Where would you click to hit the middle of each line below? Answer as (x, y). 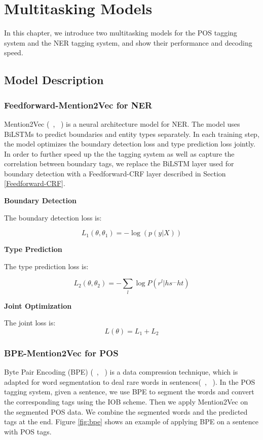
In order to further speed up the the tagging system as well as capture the (119, 153)
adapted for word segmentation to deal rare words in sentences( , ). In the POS (130, 381)
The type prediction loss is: (46, 266)
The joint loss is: (30, 323)
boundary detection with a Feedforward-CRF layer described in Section (115, 173)
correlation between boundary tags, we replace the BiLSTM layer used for (119, 163)
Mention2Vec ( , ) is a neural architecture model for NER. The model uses (122, 123)
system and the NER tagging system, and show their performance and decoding (128, 42)
